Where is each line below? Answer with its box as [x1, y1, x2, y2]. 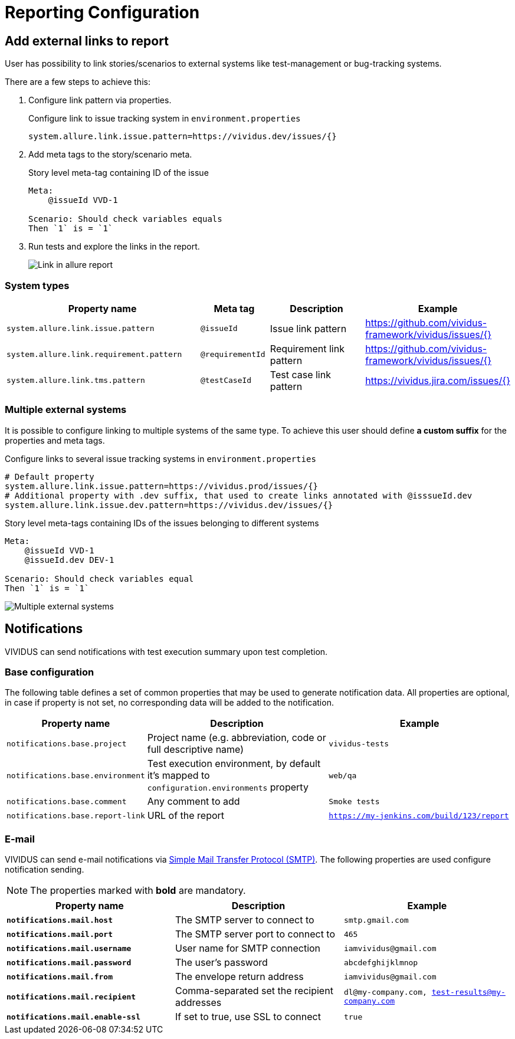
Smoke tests [329, 797, 380, 806]
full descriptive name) [147, 743, 244, 756]
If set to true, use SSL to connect [175, 1011, 321, 1023]
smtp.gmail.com [343, 915, 409, 925]
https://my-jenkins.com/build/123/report [329, 811, 509, 820]
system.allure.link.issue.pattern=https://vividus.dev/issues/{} [28, 132, 337, 142]
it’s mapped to [147, 769, 210, 782]
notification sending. [5, 864, 84, 875]
